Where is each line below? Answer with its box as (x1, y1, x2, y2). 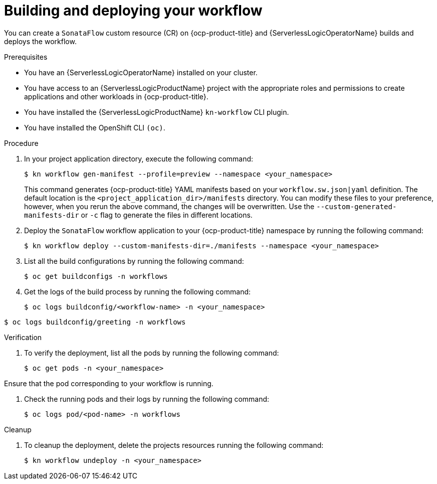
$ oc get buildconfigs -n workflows (24, 272, 168, 280)
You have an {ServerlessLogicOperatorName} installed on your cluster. (24, 68, 258, 77)
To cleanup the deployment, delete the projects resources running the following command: (24, 440, 324, 449)
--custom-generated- (316, 202, 397, 211)
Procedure (4, 138, 39, 147)
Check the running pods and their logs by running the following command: (24, 394, 270, 403)
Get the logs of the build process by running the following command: (24, 287, 251, 296)
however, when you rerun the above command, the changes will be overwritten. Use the (24, 202, 315, 211)
